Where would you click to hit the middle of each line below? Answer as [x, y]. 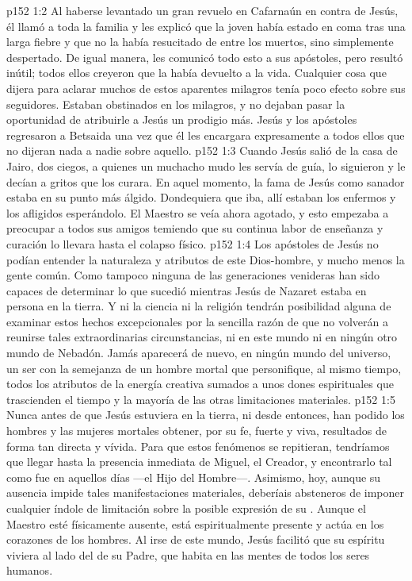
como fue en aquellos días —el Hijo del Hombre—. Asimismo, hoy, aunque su [194, 477]
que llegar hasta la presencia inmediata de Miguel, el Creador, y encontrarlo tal [199, 462]
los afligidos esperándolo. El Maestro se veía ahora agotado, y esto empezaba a [198, 212]
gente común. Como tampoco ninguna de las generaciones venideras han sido [193, 275]
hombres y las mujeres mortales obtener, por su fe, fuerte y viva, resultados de [196, 431]
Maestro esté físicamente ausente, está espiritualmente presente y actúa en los [195, 523]
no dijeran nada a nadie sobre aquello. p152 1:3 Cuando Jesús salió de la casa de [202, 150]
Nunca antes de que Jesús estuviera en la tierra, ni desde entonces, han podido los [206, 415]
